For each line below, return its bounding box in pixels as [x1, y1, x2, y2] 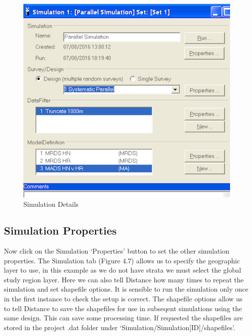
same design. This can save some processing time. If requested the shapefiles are [4, 313, 243, 323]
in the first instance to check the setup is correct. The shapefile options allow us [4, 294, 243, 303]
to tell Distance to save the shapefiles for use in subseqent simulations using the [4, 303, 242, 313]
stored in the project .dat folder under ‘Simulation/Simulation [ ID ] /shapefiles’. [4, 322, 235, 332]
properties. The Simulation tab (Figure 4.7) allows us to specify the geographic [4, 255, 240, 265]
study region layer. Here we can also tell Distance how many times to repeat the [4, 274, 244, 284]
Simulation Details [23, 199, 79, 209]
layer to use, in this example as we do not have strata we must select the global [4, 265, 241, 275]
